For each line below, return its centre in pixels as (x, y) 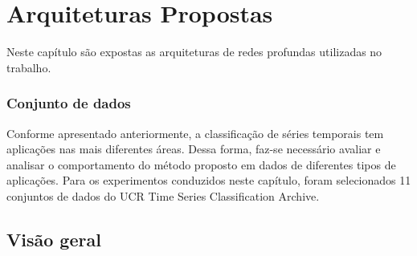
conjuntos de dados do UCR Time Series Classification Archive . (163, 195)
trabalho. (29, 67)
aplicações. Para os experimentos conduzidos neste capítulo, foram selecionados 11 (209, 180)
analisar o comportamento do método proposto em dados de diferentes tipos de (201, 164)
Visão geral (54, 239)
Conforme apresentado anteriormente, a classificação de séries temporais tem (195, 133)
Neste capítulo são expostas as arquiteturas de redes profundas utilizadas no (194, 52)
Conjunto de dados (69, 103)
